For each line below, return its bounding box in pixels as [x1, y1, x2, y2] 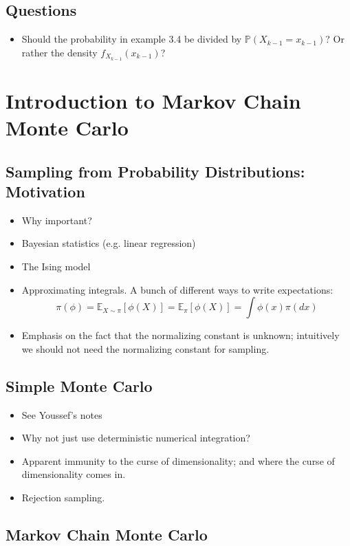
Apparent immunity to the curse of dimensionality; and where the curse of [21, 453, 335, 468]
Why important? [21, 212, 92, 227]
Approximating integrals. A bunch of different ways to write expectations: [21, 282, 333, 296]
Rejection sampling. [21, 490, 105, 504]
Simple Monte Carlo [6, 375, 153, 396]
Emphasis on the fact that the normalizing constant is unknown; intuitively [21, 328, 340, 342]
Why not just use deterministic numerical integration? [21, 430, 250, 445]
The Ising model [21, 259, 91, 273]
